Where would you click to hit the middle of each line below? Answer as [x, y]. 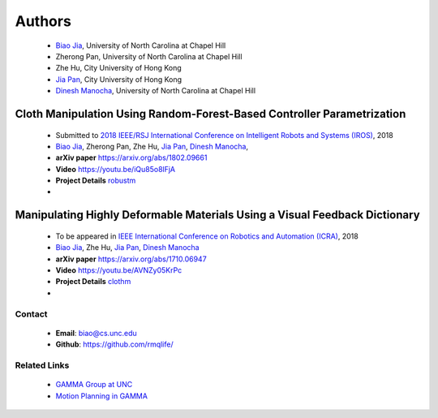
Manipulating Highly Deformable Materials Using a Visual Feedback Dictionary [218, 215]
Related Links [42, 365]
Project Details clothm [93, 282]
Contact [31, 314]
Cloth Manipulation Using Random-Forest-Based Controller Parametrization [210, 114]
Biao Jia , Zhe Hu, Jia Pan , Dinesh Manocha [127, 248]
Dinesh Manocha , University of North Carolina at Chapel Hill [155, 91]
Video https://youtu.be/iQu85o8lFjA [116, 169]
